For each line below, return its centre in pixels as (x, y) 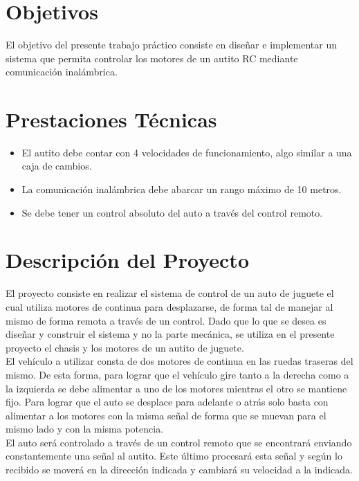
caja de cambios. (57, 166)
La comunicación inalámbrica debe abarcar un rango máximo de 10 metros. (182, 189)
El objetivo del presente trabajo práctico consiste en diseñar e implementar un (172, 44)
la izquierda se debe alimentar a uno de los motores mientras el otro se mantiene (176, 388)
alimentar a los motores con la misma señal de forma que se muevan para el (166, 415)
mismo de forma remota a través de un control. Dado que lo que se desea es (166, 320)
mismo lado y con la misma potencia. (85, 429)
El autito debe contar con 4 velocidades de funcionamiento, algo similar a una (187, 152)
